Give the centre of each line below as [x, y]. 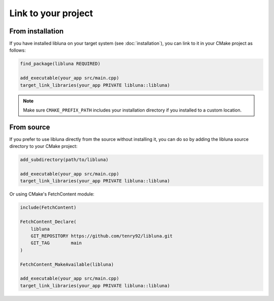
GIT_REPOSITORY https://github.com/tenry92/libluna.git [102, 236]
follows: [18, 50]
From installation [37, 31]
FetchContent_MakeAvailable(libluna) [67, 264]
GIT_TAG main [56, 243]
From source [30, 127]
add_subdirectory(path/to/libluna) [64, 160]
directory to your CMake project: [43, 146]
